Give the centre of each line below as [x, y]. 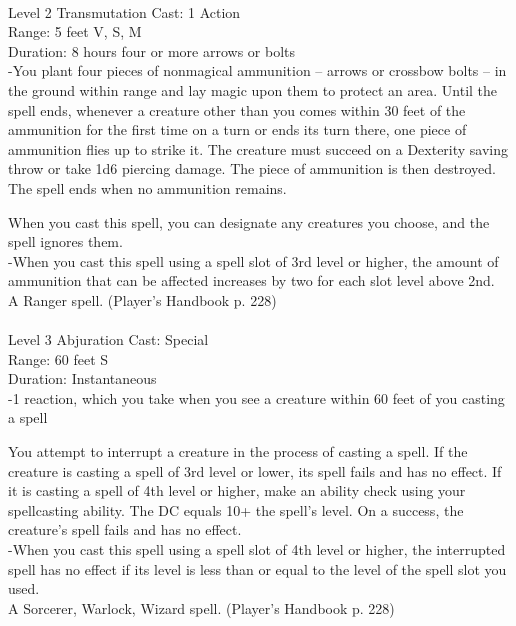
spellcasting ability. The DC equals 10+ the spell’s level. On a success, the [236, 509]
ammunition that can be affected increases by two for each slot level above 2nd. [251, 280]
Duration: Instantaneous [82, 378]
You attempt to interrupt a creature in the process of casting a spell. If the [238, 451]
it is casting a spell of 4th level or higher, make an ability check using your [237, 490]
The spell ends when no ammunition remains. [147, 187]
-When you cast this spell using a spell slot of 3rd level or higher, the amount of [253, 260]
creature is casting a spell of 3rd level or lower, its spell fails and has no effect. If [255, 470]
